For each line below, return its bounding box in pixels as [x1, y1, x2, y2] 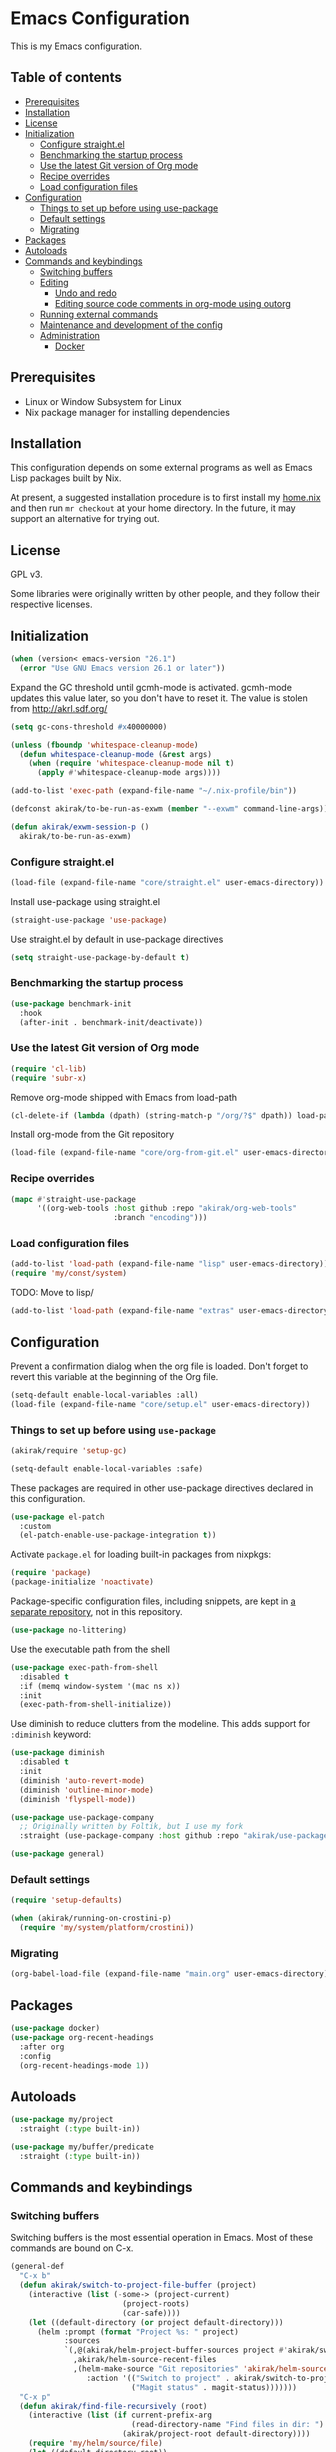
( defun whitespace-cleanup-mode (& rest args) [19, 749, 213, 759]
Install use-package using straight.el [10, 895, 161, 907]
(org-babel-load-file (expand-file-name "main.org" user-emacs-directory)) [10, 1969, 333, 1979]
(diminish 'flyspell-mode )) [19, 1794, 137, 1804]
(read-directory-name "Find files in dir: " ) [131, 2420, 325, 2430]
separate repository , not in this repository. [10, 1606, 183, 1618]
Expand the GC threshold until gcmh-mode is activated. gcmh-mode [10, 681, 293, 693]
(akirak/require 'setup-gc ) [10, 1445, 128, 1456]
